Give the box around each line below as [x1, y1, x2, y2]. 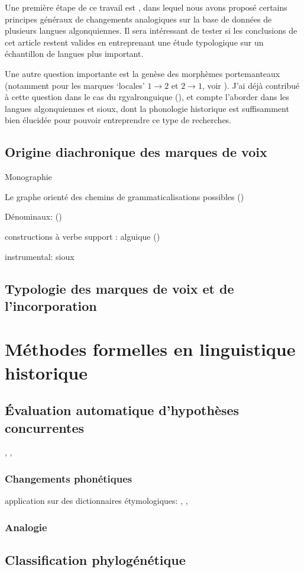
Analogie [5, 519, 47, 534]
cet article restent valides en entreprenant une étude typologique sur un [5, 36, 264, 48]
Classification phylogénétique [5, 551, 186, 569]
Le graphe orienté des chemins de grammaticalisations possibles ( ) [5, 190, 244, 203]
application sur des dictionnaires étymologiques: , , [5, 494, 188, 507]
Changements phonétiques [5, 471, 132, 486]
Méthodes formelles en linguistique [5, 337, 296, 361]
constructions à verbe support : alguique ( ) [5, 230, 160, 242]
